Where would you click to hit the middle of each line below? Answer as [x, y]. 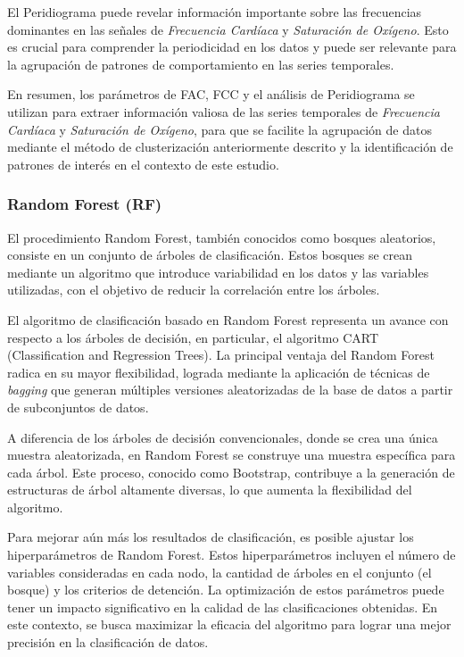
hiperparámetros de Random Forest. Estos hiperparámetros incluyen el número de [232, 555]
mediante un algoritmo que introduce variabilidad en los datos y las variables [218, 272]
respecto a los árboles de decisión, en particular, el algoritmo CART [193, 337]
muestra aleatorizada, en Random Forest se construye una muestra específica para [232, 455]
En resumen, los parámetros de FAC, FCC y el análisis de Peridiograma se [211, 94]
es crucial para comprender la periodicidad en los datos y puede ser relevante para [232, 47]
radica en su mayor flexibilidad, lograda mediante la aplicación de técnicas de [219, 372]
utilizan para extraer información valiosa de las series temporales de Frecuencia [224, 111]
